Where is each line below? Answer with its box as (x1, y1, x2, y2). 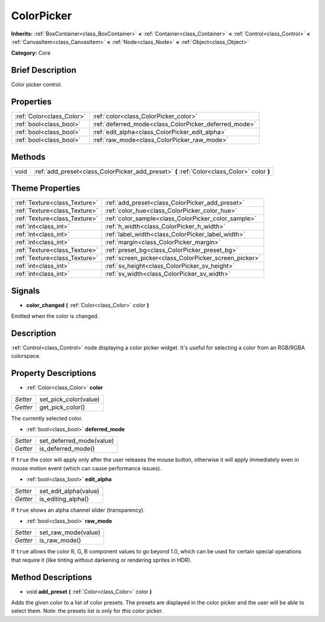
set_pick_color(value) (39, 395, 100, 403)
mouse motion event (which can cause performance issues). (11, 464, 162, 472)
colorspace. (11, 353, 41, 360)
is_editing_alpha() (39, 494, 89, 503)
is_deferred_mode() (39, 445, 95, 453)
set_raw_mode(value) (39, 528, 101, 537)
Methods (11, 152, 46, 162)
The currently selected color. (11, 414, 83, 422)
